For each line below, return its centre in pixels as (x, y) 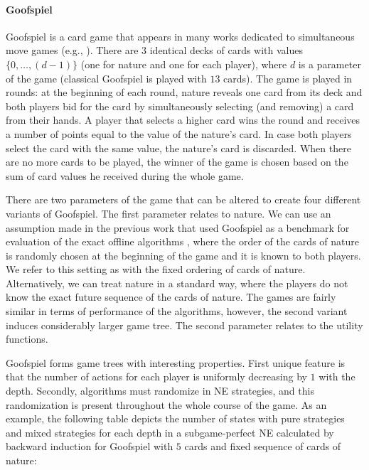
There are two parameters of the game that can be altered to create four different (183, 199)
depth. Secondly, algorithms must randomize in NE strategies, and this (160, 391)
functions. (27, 339)
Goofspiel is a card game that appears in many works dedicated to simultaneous (180, 36)
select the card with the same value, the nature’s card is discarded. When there (178, 148)
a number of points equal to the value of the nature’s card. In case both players (179, 133)
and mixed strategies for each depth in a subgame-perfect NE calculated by (170, 432)
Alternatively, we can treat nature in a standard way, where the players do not (177, 283)
